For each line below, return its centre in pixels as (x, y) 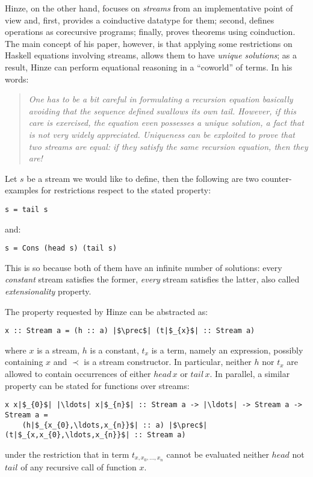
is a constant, (114, 350)
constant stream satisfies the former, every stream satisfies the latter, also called (152, 279)
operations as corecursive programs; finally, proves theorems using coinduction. (150, 32)
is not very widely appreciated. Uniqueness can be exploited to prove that (162, 134)
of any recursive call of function (79, 466)
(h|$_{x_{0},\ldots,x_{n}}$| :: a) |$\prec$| (115, 425)
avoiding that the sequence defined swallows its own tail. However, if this (163, 111)
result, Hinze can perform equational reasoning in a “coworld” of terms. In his (149, 67)
